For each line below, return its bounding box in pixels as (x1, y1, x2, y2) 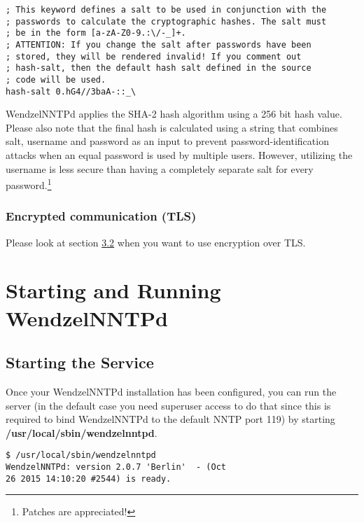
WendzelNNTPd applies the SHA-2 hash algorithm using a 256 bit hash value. (6, 106, 342, 121)
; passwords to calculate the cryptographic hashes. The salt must (6, 16, 327, 27)
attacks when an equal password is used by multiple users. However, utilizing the (6, 148, 353, 162)
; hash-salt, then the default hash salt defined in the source (6, 63, 311, 74)
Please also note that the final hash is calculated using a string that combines (6, 120, 338, 134)
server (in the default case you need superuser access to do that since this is (6, 398, 331, 412)
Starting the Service (6, 351, 154, 373)
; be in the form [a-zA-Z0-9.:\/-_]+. (6, 28, 186, 39)
